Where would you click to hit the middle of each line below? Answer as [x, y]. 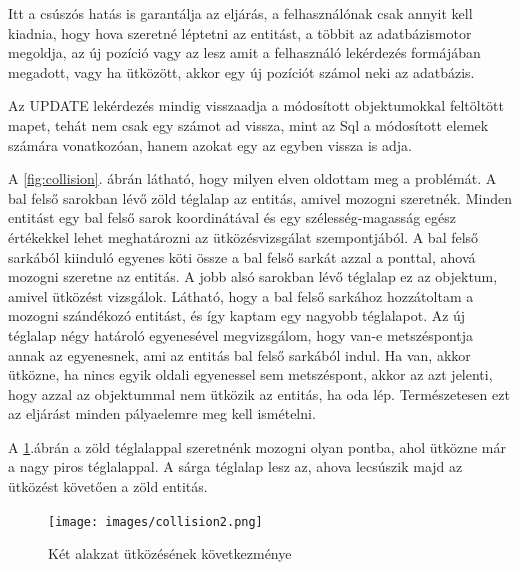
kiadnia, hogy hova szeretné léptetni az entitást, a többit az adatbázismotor [240, 32]
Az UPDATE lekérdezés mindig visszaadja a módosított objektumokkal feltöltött [256, 105]
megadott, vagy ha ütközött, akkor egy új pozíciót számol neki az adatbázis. [241, 71]
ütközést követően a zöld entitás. [108, 486]
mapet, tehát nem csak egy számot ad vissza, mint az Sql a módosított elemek [248, 124]
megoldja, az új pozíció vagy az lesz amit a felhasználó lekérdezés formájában [244, 52]
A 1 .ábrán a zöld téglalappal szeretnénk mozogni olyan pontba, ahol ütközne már [257, 446]
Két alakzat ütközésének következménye [170, 553]
